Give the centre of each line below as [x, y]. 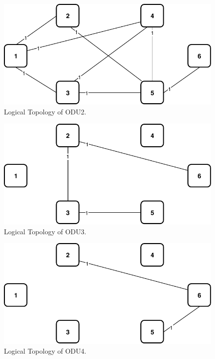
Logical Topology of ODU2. [45, 111]
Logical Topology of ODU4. [45, 351]
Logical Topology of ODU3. [45, 231]
